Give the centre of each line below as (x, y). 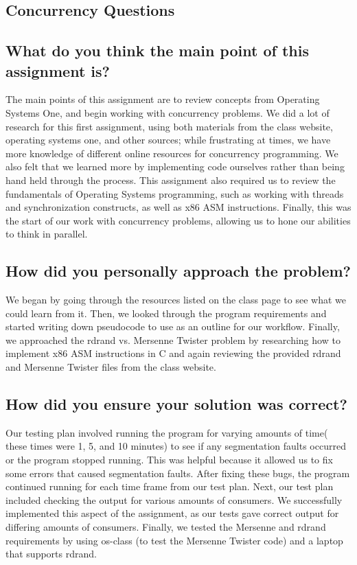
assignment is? (58, 70)
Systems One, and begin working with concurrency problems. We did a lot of (168, 112)
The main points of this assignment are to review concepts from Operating (163, 99)
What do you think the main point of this (157, 50)
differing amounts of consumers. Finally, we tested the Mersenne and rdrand (166, 527)
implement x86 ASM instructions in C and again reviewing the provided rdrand (173, 353)
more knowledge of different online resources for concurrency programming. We (172, 153)
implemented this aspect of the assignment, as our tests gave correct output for (172, 513)
